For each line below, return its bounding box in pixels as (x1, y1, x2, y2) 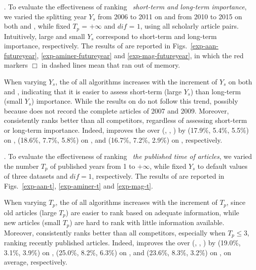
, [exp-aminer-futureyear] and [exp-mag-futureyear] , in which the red (37, 50, 244, 60)
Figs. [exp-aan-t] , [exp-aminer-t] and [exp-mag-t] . (4, 180, 153, 191)
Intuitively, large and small (4, 31, 85, 41)
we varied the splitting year (4, 11, 87, 21)
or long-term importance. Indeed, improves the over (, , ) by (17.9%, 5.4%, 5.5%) (4, 124, 249, 135)
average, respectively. (4, 257, 68, 267)
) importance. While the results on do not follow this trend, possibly (31, 96, 238, 106)
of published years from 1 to (50, 160, 135, 171)
